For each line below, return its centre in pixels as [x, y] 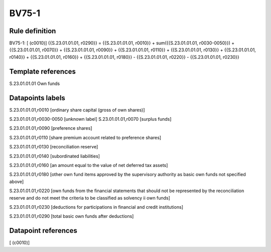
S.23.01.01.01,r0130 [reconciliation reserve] [54, 147]
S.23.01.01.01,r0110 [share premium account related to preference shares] [85, 137]
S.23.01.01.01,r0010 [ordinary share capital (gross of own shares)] [77, 110]
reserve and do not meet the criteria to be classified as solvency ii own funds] [90, 198]
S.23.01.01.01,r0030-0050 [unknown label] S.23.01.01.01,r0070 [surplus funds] [90, 119]
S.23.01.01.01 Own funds [35, 83]
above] [17, 182]
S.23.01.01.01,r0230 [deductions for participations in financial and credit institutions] [96, 207]
